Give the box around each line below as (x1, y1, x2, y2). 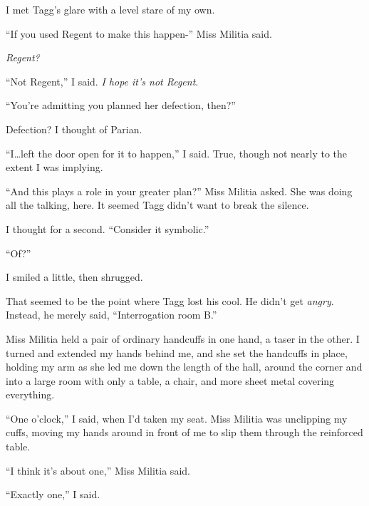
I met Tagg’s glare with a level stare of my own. (6, 2, 215, 16)
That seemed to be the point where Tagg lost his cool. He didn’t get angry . (6, 293, 334, 308)
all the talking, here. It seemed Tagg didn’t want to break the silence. (6, 197, 309, 212)
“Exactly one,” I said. (6, 487, 100, 502)
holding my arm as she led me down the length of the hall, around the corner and (6, 359, 363, 374)
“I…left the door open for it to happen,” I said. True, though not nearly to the (6, 145, 348, 160)
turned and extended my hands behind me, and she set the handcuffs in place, (6, 345, 348, 360)
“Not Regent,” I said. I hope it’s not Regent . (6, 73, 199, 88)
